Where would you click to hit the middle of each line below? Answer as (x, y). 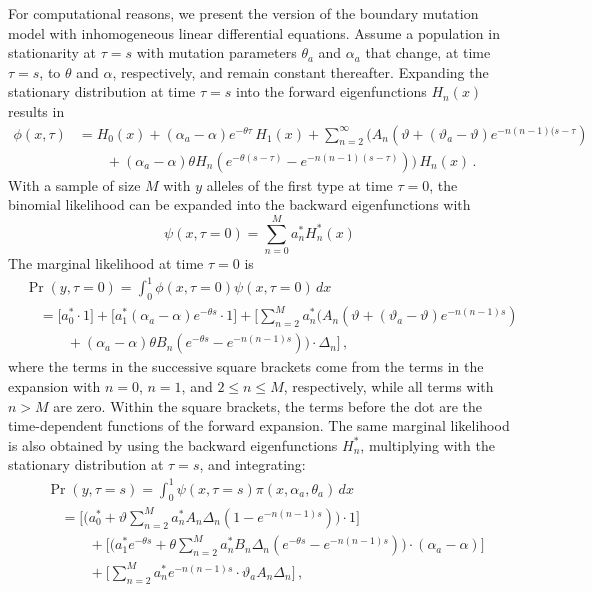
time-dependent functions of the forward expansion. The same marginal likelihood (259, 425)
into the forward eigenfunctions (331, 91)
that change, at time (428, 52)
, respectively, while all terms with (388, 386)
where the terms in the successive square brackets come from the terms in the (246, 366)
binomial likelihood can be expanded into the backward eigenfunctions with (239, 204)
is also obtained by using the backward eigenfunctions (173, 444)
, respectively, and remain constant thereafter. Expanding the (300, 71)
